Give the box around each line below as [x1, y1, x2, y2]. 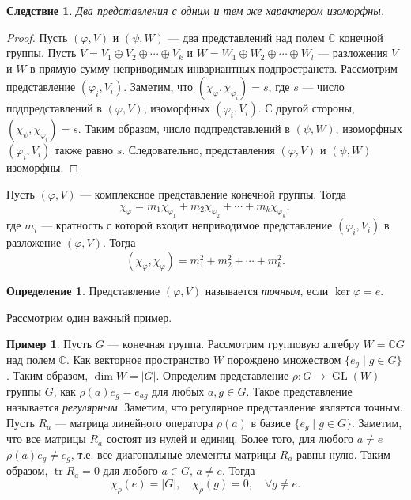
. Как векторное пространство [66, 350, 209, 367]
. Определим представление [156, 367, 289, 384]
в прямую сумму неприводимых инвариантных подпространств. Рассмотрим [30, 59, 398, 76]
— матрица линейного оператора [55, 414, 213, 430]
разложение [6, 234, 62, 251]
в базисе [251, 414, 291, 430]
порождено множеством [227, 350, 341, 367]
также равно [55, 142, 114, 158]
